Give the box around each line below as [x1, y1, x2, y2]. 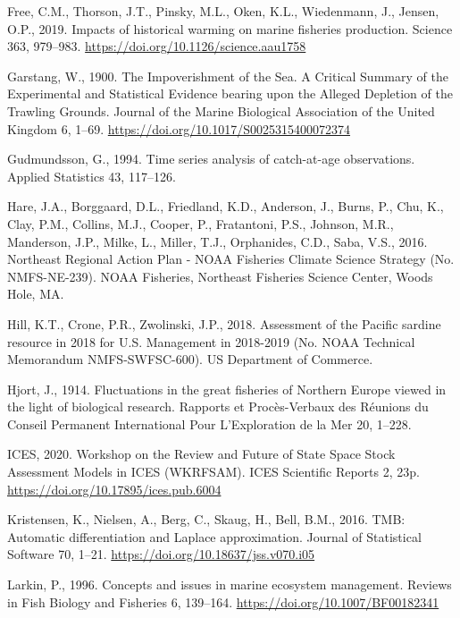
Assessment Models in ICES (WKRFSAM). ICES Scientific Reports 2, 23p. [7, 462, 420, 481]
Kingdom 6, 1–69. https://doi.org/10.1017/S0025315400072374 [7, 119, 351, 138]
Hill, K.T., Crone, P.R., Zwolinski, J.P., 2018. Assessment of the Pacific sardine [7, 314, 441, 333]
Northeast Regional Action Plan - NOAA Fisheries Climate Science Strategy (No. [7, 250, 455, 268]
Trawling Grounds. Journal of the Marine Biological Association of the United [7, 101, 435, 120]
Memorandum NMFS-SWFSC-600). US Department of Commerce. [7, 350, 373, 368]
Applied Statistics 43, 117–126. [7, 166, 176, 185]
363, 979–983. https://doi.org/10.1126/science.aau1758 [7, 37, 306, 55]
